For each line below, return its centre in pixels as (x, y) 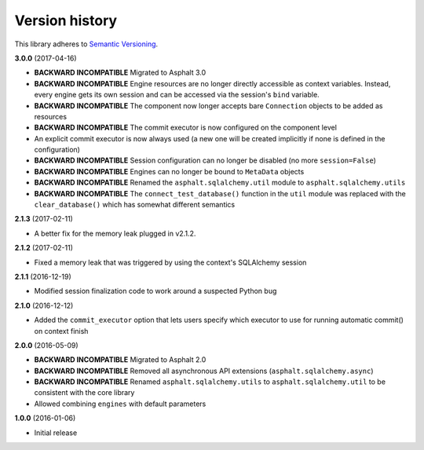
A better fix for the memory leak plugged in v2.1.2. (115, 233)
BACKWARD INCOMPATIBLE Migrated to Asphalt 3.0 (120, 73)
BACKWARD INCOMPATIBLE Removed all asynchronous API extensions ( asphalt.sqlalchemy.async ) (204, 371)
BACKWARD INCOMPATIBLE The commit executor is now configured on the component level (186, 128)
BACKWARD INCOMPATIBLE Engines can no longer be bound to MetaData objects (169, 171)
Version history (66, 20)
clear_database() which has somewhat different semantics (135, 205)
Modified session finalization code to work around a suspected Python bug (155, 291)
